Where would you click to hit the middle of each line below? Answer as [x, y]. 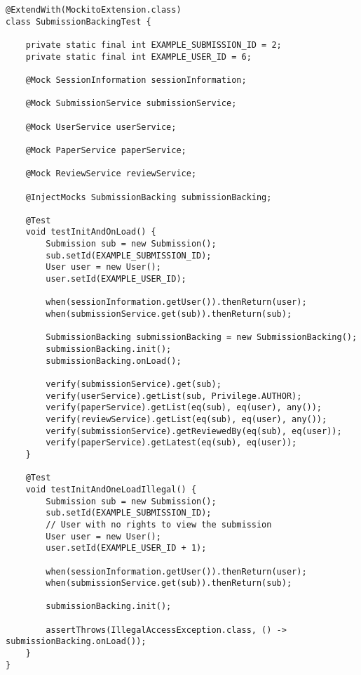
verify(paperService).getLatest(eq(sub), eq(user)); [171, 443]
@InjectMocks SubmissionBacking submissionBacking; [149, 197]
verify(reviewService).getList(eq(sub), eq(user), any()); [186, 419]
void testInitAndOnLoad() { [91, 232]
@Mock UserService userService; [101, 127]
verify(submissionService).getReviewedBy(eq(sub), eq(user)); [194, 431]
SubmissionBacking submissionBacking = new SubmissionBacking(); [202, 337]
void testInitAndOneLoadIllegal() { [111, 489]
